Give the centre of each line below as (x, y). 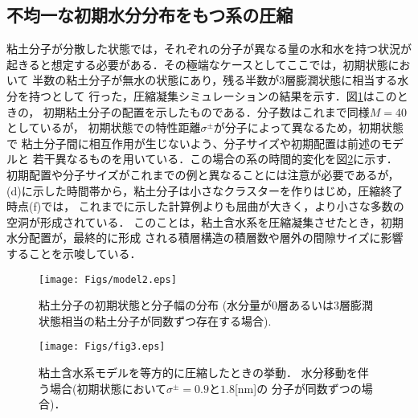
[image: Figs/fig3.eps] (102, 347)
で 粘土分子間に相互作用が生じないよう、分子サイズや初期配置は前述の (194, 143)
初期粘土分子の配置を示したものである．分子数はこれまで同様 (206, 111)
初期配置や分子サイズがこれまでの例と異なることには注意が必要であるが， (203, 174)
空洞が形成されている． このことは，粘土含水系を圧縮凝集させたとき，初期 (205, 221)
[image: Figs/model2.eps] (108, 279)
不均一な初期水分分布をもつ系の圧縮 (150, 15)
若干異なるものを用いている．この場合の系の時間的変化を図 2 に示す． (215, 159)
